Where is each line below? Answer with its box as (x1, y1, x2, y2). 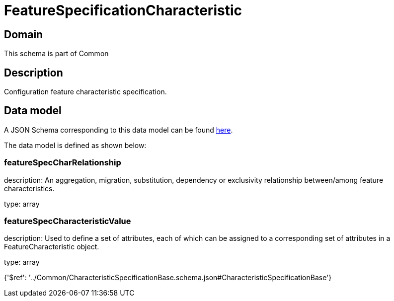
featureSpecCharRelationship (4, 157, 121, 168)
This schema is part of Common (4, 49, 109, 58)
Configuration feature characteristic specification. (4, 87, 167, 96)
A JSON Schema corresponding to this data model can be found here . (4, 125, 233, 134)
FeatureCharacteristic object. (4, 242, 99, 251)
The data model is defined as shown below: (4, 141, 147, 150)
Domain (4, 28, 43, 41)
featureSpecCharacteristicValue (4, 216, 131, 226)
